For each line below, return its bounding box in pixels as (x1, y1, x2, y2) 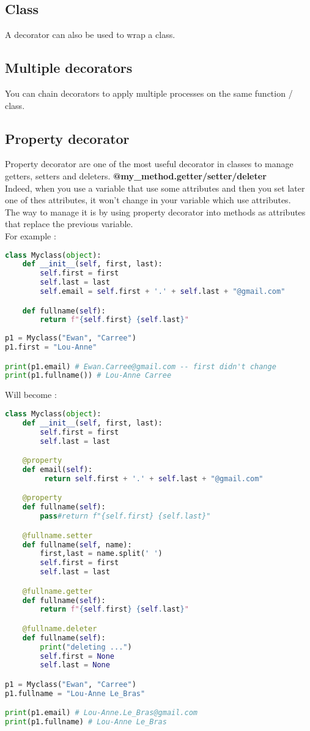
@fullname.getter (22, 587, 93, 596)
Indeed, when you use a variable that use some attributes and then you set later (5, 181, 305, 194)
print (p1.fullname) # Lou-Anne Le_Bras (5, 718, 167, 727)
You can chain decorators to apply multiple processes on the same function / (5, 87, 293, 99)
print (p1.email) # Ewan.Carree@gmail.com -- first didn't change (5, 362, 276, 371)
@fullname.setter (22, 531, 93, 540)
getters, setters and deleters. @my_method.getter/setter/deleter (5, 169, 267, 182)
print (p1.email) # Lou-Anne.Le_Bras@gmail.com (5, 708, 197, 718)
